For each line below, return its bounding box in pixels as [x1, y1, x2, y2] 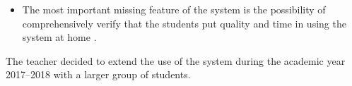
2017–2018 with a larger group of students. [6, 67, 191, 82]
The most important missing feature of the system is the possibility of [22, 2, 326, 16]
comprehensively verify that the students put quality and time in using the [22, 16, 346, 30]
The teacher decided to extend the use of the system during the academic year [6, 53, 346, 68]
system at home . [22, 30, 97, 44]
